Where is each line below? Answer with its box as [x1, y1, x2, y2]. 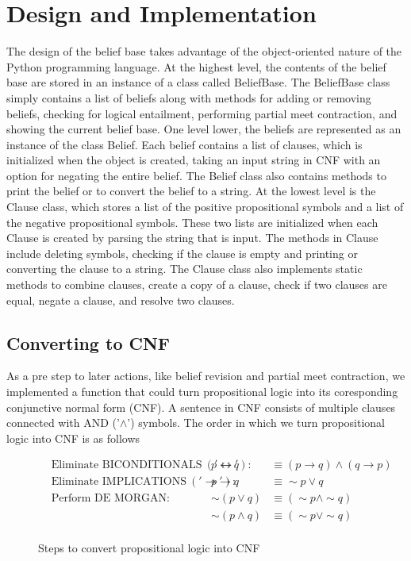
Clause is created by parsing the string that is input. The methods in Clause [6, 229, 378, 246]
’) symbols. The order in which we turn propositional [127, 414, 386, 431]
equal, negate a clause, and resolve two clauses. [6, 291, 235, 308]
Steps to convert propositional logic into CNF [38, 539, 260, 555]
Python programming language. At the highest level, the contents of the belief [6, 58, 386, 75]
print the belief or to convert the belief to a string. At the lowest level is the [6, 183, 376, 199]
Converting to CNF [6, 330, 171, 355]
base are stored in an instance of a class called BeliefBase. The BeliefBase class [6, 74, 390, 90]
